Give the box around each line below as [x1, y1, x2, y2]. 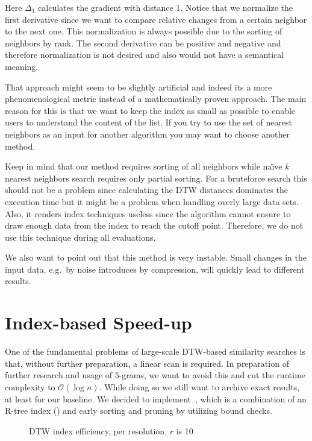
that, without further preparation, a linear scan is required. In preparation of [5, 357, 289, 369]
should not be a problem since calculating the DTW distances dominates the [5, 183, 288, 196]
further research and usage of [5, 369, 113, 381]
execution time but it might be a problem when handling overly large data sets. [5, 195, 299, 208]
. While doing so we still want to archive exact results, [99, 380, 300, 393]
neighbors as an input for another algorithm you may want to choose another [5, 127, 290, 140]
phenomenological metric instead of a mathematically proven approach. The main [5, 92, 307, 105]
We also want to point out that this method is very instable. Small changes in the [5, 251, 307, 264]
